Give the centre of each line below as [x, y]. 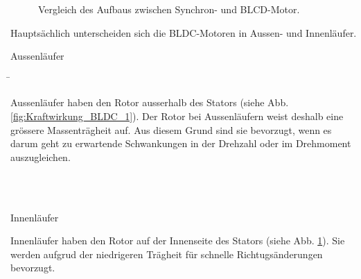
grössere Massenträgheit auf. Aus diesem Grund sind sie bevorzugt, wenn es [171, 129]
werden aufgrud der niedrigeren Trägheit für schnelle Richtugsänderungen [167, 254]
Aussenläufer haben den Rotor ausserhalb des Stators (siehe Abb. [150, 102]
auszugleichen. [41, 157]
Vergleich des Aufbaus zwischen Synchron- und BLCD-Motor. [169, 9]
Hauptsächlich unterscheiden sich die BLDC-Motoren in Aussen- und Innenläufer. [184, 32]
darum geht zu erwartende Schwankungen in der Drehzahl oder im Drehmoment [181, 143]
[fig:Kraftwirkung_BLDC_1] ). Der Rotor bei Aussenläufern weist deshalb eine [177, 116]
